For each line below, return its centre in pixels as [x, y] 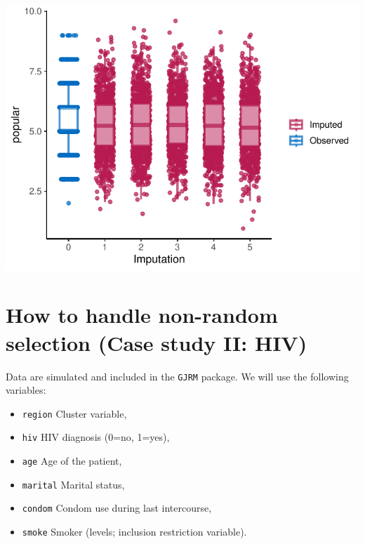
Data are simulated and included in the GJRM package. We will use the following [177, 376]
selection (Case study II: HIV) [157, 342]
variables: [26, 390]
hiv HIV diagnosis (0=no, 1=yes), [96, 437]
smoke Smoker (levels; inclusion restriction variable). [134, 532]
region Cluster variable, [74, 413]
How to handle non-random [142, 315]
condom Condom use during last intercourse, [117, 508]
